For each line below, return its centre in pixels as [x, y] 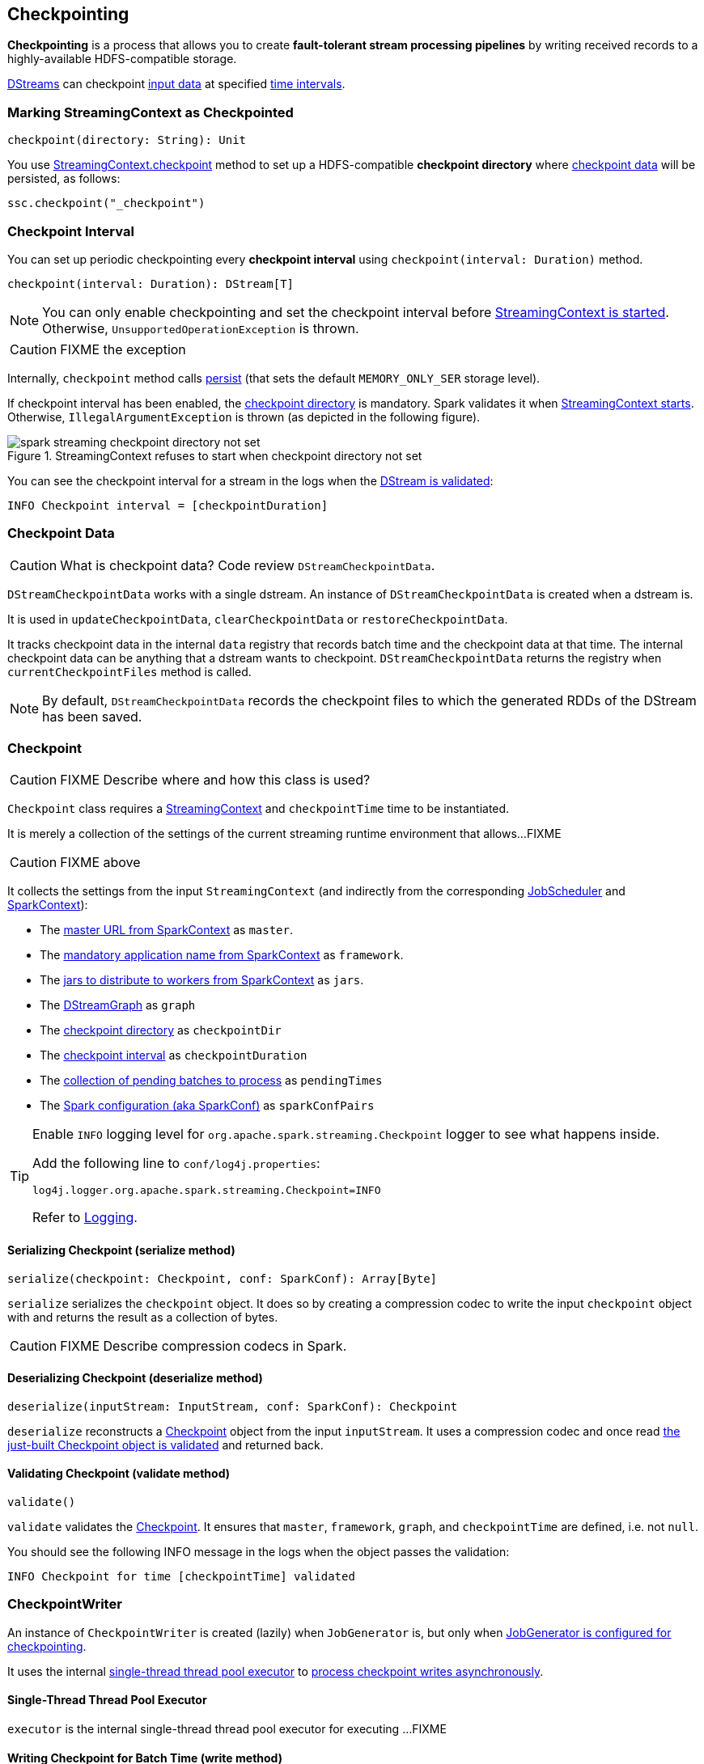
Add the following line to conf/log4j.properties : [176, 1163]
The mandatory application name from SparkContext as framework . [222, 955]
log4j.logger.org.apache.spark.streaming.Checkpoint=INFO [207, 1191]
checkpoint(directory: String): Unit [127, 140]
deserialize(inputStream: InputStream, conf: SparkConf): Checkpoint [233, 1406]
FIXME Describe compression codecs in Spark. [204, 1345]
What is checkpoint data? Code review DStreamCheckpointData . [248, 565]
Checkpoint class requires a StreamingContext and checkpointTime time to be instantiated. [259, 809]
